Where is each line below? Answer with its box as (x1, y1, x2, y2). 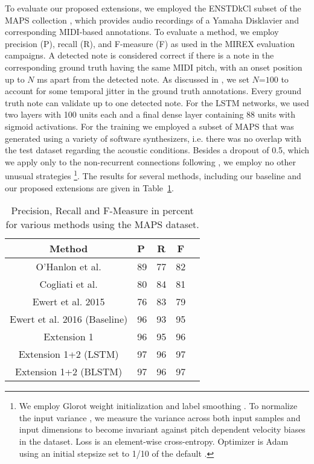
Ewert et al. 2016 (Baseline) (10, 312, 128, 326)
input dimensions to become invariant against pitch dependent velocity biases (19, 423, 306, 436)
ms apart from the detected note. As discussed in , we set (37, 72, 249, 85)
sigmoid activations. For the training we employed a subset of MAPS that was (5, 119, 294, 132)
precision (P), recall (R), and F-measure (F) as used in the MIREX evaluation (5, 37, 295, 49)
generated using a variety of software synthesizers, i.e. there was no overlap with (5, 132, 302, 144)
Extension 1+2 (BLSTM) (15, 364, 123, 379)
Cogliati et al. (39, 277, 98, 291)
